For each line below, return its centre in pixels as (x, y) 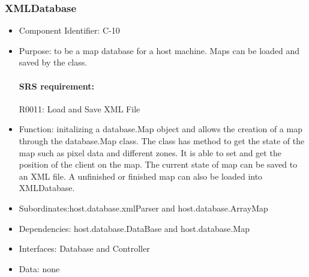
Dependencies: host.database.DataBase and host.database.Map (134, 228)
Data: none (39, 268)
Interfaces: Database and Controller (84, 248)
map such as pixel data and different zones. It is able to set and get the (150, 152)
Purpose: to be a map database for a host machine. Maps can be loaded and (159, 50)
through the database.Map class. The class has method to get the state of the (162, 140)
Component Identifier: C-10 (69, 30)
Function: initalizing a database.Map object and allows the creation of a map (160, 129)
